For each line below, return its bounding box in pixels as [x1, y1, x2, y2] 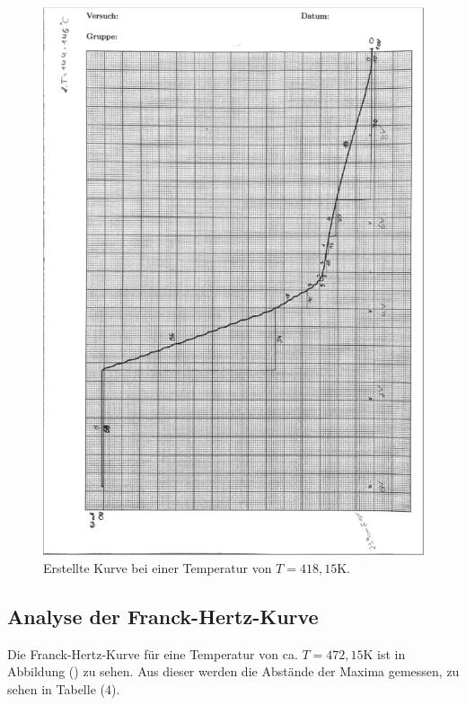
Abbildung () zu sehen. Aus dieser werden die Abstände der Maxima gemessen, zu [7, 662, 460, 681]
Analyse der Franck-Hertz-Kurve [7, 602, 319, 630]
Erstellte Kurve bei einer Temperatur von [43, 558, 272, 577]
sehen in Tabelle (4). [7, 679, 120, 698]
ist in [377, 644, 406, 663]
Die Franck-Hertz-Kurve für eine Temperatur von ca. [7, 644, 298, 663]
